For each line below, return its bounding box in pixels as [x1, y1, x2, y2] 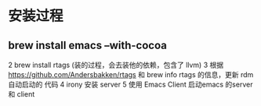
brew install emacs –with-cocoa [8, 38, 167, 51]
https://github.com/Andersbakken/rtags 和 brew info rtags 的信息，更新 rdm [8, 70, 254, 79]
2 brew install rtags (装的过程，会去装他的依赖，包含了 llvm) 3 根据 [8, 60, 224, 69]
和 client [8, 90, 35, 98]
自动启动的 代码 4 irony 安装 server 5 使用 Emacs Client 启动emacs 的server [8, 79, 253, 89]
